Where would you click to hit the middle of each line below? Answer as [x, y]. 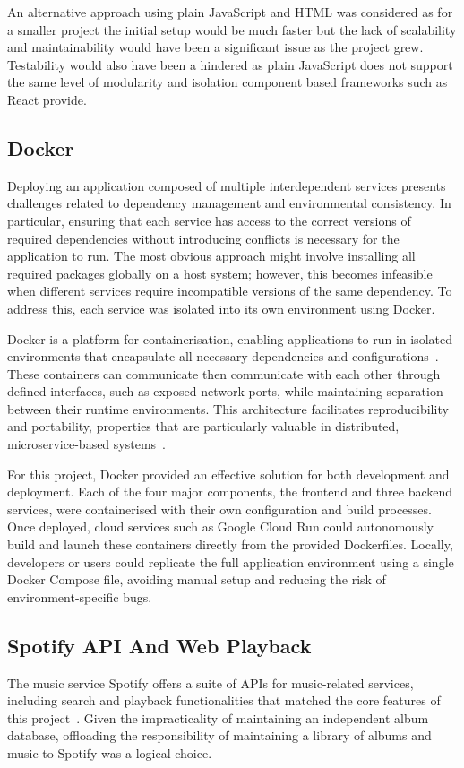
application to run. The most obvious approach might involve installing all [211, 256]
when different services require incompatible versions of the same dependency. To [230, 291]
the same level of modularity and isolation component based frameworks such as [228, 82]
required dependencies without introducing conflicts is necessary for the [203, 238]
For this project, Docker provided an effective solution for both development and [228, 474]
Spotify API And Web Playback [159, 645]
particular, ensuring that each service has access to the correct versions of [209, 220]
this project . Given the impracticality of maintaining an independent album [218, 717]
